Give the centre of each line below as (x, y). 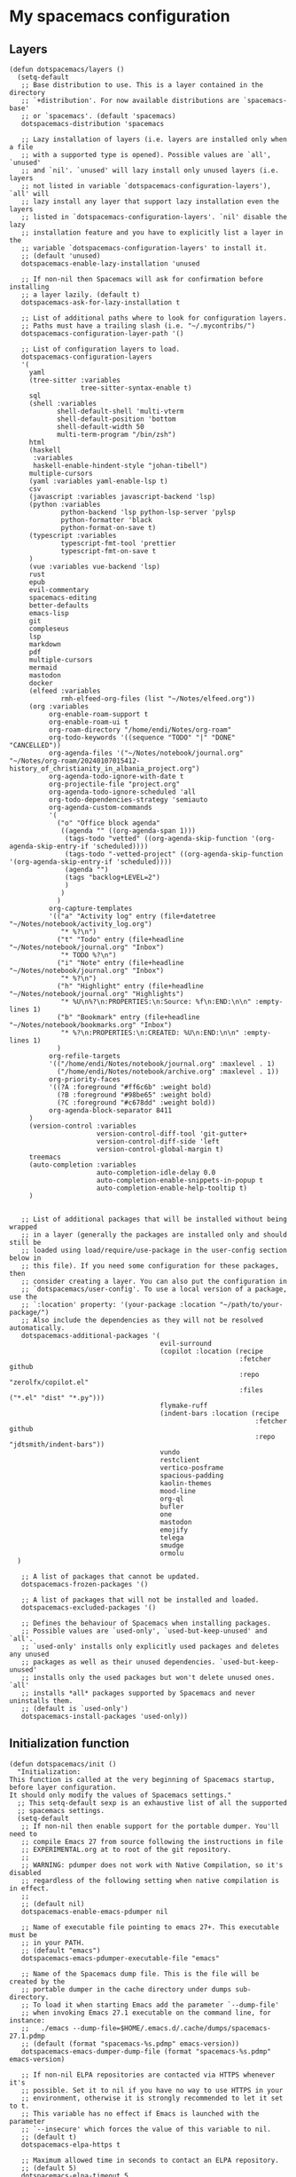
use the (23, 1297)
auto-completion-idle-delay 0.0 (156, 1173)
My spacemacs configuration (120, 16)
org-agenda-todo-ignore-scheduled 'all (122, 792)
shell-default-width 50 (100, 427)
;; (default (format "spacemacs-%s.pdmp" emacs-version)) (130, 2044)
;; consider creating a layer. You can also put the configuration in (154, 1281)
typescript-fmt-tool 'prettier (118, 543)
